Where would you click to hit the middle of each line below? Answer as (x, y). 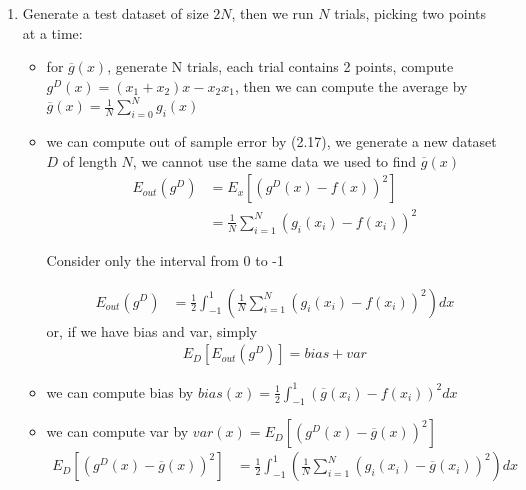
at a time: (52, 32)
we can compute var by (117, 431)
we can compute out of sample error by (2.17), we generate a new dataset (271, 141)
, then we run (272, 13)
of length (89, 160)
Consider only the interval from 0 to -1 (165, 259)
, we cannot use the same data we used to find (274, 160)
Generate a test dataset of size (115, 13)
